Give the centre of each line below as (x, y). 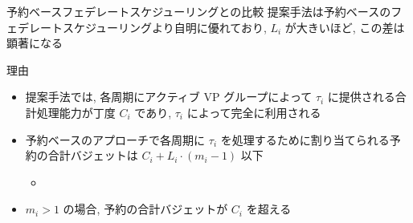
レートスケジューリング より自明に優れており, (147, 27)
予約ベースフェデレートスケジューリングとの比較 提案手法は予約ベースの (199, 11)
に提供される (361, 97)
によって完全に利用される (254, 112)
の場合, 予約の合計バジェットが (145, 209)
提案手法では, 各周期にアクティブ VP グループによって (169, 97)
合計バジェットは (93, 155)
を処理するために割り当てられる (305, 139)
